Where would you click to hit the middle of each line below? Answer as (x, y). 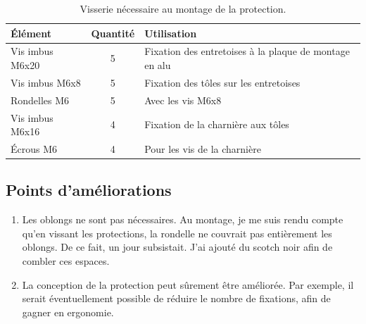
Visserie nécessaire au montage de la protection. (183, 8)
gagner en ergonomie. (68, 312)
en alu (158, 65)
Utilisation (171, 33)
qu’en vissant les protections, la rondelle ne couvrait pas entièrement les (177, 233)
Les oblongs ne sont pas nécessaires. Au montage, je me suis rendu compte (183, 219)
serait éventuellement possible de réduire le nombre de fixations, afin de (176, 298)
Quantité (113, 33)
